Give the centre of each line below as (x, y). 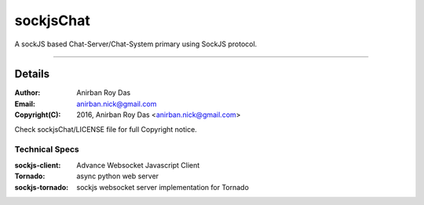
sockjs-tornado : (42, 187)
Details (32, 74)
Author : (27, 93)
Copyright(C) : (38, 115)
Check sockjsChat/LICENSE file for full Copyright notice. (106, 129)
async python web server (118, 176)
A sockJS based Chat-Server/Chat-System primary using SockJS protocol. (136, 44)
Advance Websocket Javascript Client (138, 165)
